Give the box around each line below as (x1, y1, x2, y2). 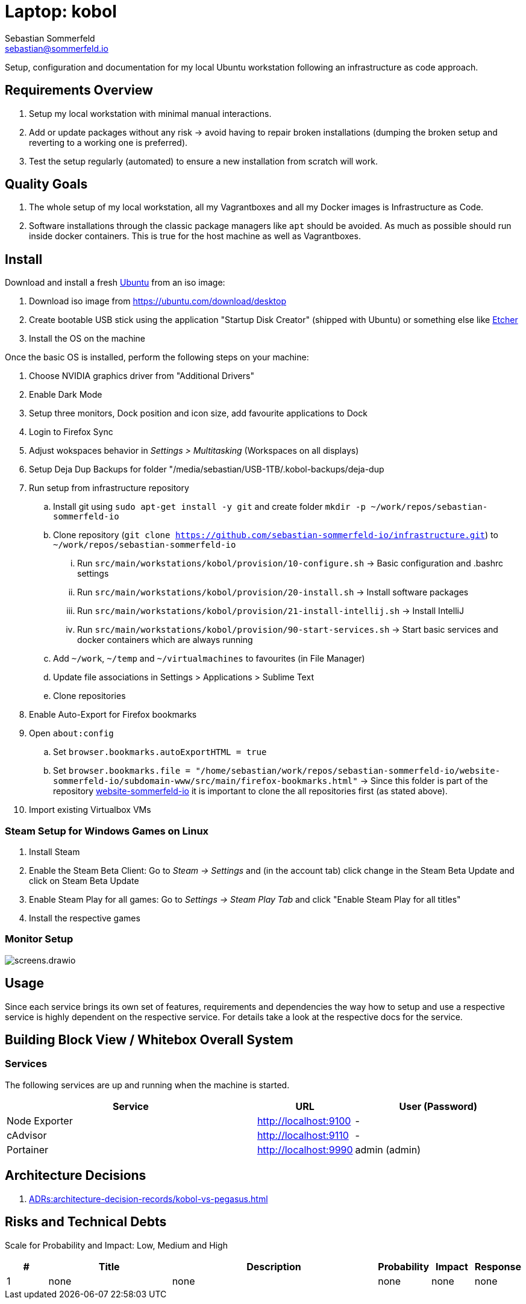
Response (474, 1260, 521, 1273)
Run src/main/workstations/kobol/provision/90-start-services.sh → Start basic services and (77, 624, 498, 635)
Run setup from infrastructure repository (29, 483, 189, 494)
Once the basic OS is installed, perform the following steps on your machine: (5, 352, 309, 363)
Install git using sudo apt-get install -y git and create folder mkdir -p (53, 501, 366, 512)
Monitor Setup (5, 933, 74, 945)
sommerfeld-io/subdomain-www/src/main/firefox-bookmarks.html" (53, 776, 358, 786)
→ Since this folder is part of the (360, 776, 488, 786)
